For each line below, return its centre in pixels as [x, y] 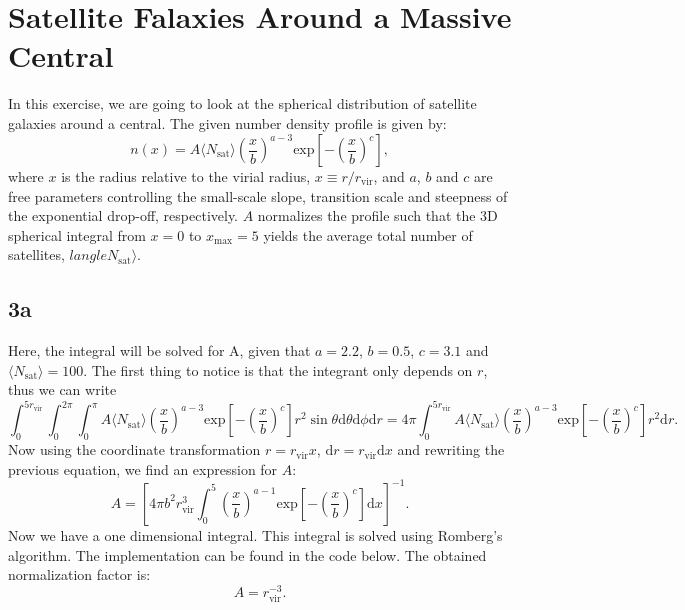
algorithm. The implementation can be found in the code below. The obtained [247, 554]
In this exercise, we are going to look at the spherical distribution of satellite [242, 103]
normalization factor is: [79, 574]
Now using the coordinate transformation [134, 449]
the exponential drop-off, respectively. [123, 215]
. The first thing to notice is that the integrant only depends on [278, 369]
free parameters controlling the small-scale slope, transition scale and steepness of [258, 195]
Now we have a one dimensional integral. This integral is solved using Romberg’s [255, 534]
